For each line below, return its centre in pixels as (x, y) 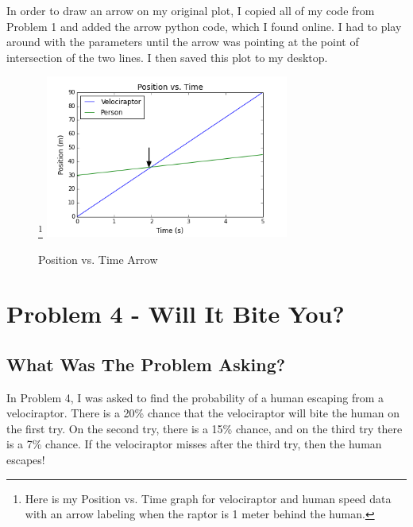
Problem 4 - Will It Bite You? (176, 314)
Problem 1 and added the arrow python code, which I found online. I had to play (204, 26)
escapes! (26, 460)
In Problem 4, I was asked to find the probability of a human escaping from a (195, 397)
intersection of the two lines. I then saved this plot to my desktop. (167, 57)
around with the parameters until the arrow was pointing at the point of (183, 42)
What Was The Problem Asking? (146, 364)
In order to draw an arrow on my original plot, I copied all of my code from (191, 10)
